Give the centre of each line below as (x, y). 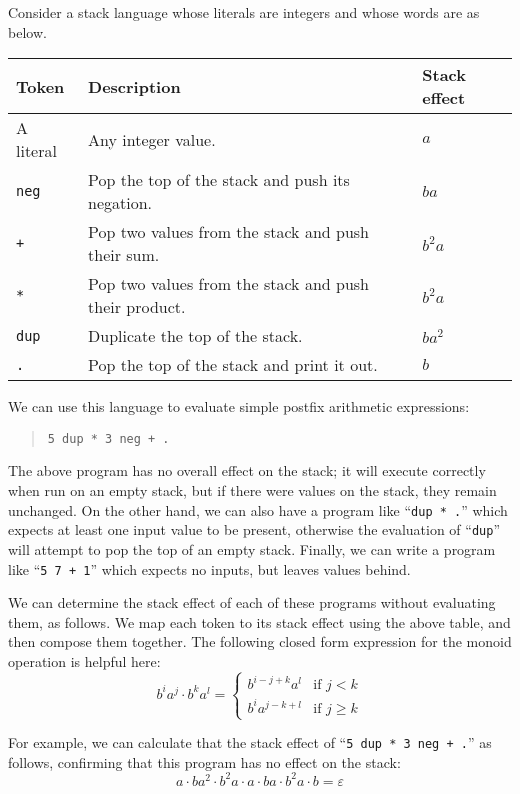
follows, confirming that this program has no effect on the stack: (204, 761)
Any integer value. (152, 139)
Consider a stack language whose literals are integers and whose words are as (244, 12)
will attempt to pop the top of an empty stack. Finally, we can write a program (252, 548)
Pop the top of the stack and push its (219, 180)
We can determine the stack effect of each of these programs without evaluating (252, 602)
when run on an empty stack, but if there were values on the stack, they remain (252, 490)
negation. (120, 203)
